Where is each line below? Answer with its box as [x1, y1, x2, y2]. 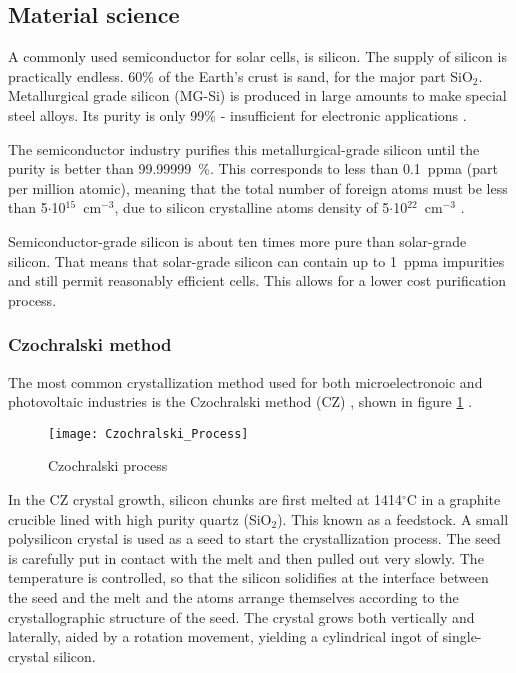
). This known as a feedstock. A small [277, 508, 509, 529]
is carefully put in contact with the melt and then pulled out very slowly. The [8, 547, 484, 568]
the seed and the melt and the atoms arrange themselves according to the [8, 586, 459, 607]
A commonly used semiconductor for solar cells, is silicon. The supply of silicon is [8, 46, 507, 67]
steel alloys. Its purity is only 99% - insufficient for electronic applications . [8, 104, 467, 125]
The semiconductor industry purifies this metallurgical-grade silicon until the [8, 138, 480, 159]
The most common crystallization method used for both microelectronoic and [8, 371, 483, 392]
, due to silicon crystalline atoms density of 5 [114, 197, 390, 218]
